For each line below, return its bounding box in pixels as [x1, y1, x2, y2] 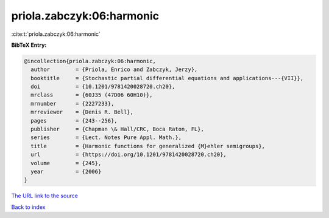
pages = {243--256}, [30, 117, 118, 124]
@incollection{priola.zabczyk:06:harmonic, [24, 58, 157, 64]
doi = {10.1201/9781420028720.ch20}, [30, 83, 175, 90]
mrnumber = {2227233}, [30, 100, 115, 107]
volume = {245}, [30, 160, 102, 166]
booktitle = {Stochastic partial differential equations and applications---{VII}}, [30, 75, 304, 81]
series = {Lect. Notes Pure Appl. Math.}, [30, 134, 182, 141]
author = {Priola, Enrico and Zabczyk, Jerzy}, [30, 66, 198, 73]
